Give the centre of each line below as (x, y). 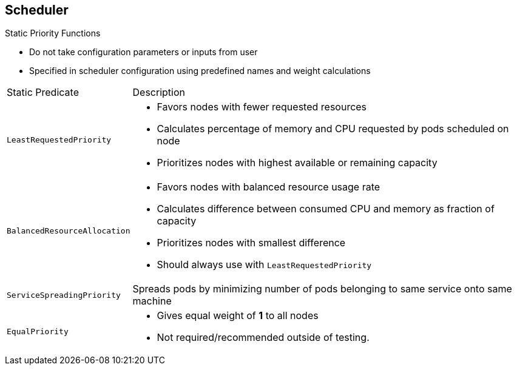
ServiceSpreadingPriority (64, 295)
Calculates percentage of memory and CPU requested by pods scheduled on (333, 129)
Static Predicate (43, 92)
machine (152, 301)
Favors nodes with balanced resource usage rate (269, 187)
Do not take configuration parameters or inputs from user (144, 52)
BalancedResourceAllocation (69, 230)
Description (159, 92)
